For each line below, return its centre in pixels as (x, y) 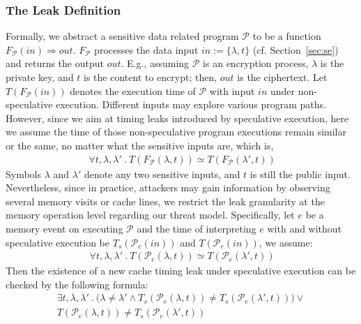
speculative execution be (58, 242)
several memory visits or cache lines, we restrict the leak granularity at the (165, 201)
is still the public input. (300, 174)
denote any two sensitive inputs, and (162, 174)
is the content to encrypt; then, (151, 77)
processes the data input (146, 49)
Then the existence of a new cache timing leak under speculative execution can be (181, 271)
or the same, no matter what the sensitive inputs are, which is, (140, 145)
